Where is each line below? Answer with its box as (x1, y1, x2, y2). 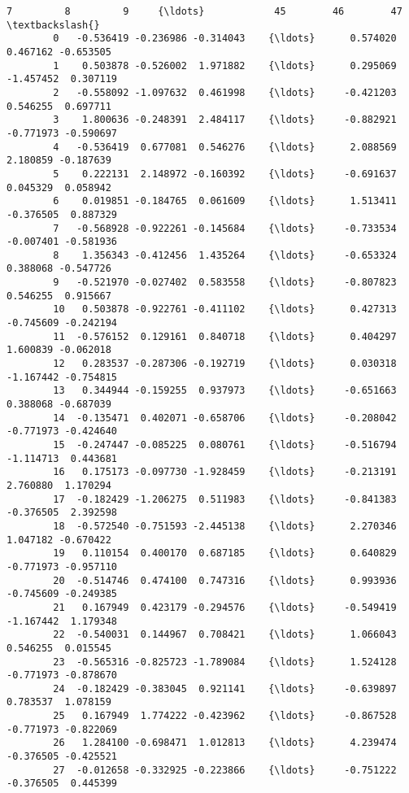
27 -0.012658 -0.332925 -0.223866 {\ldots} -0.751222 (53, 764, 397, 776)
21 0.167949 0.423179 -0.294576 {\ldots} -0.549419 (53, 601, 397, 613)
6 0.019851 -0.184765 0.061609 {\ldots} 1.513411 (53, 195, 397, 207)
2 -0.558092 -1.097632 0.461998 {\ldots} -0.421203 (53, 86, 397, 98)
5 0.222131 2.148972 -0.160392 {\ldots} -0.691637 (53, 168, 397, 180)
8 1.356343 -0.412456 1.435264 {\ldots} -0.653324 (53, 249, 397, 261)
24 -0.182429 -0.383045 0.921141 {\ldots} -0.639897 (53, 682, 397, 695)
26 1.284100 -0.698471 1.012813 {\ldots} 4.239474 (53, 737, 397, 749)
